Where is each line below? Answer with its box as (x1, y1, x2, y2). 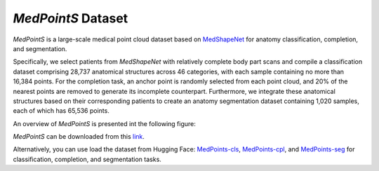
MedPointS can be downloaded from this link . (13, 132, 145, 141)
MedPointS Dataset (13, 11, 128, 26)
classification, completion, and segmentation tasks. (13, 155, 161, 163)
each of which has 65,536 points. (13, 107, 110, 115)
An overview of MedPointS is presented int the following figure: (13, 119, 197, 128)
